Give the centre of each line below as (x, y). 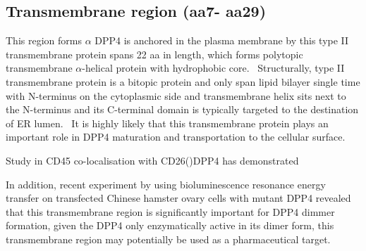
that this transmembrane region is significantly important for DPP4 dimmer (170, 211)
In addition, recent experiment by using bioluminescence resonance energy (166, 184)
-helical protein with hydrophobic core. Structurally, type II (213, 68)
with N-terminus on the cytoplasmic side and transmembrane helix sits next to (176, 95)
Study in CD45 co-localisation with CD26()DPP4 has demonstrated (152, 160)
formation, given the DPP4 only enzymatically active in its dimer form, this (170, 225)
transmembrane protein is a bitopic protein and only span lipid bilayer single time (183, 81)
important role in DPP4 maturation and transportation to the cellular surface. (176, 137)
